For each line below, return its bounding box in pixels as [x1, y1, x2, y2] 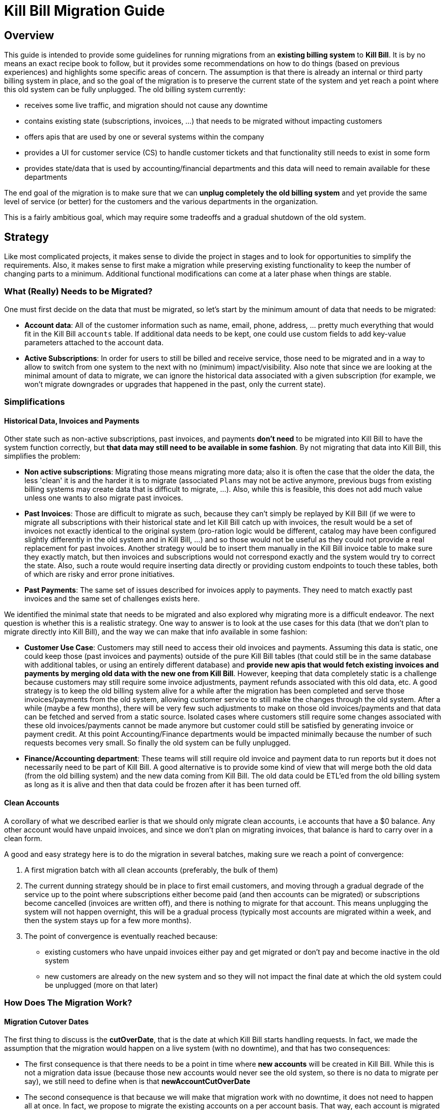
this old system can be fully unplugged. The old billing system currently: [4, 85, 246, 94]
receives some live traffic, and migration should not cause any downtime [24, 101, 268, 110]
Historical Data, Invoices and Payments [4, 416, 140, 425]
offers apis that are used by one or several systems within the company [24, 132, 264, 142]
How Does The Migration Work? [4, 997, 132, 1008]
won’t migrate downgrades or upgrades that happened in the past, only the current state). [24, 379, 326, 388]
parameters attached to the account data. [24, 338, 164, 347]
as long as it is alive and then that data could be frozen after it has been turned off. [24, 780, 301, 789]
